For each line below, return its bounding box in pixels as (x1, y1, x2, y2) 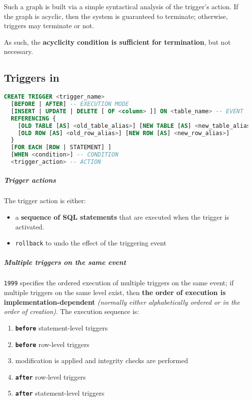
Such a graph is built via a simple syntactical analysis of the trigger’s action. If (4, 1, 238, 11)
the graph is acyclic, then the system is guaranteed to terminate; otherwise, (4, 11, 228, 21)
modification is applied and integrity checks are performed (15, 355, 188, 366)
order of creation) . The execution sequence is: (4, 306, 139, 316)
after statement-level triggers (15, 388, 105, 398)
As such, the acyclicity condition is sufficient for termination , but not (4, 36, 231, 47)
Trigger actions (4, 174, 56, 185)
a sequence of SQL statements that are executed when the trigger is (15, 212, 229, 222)
